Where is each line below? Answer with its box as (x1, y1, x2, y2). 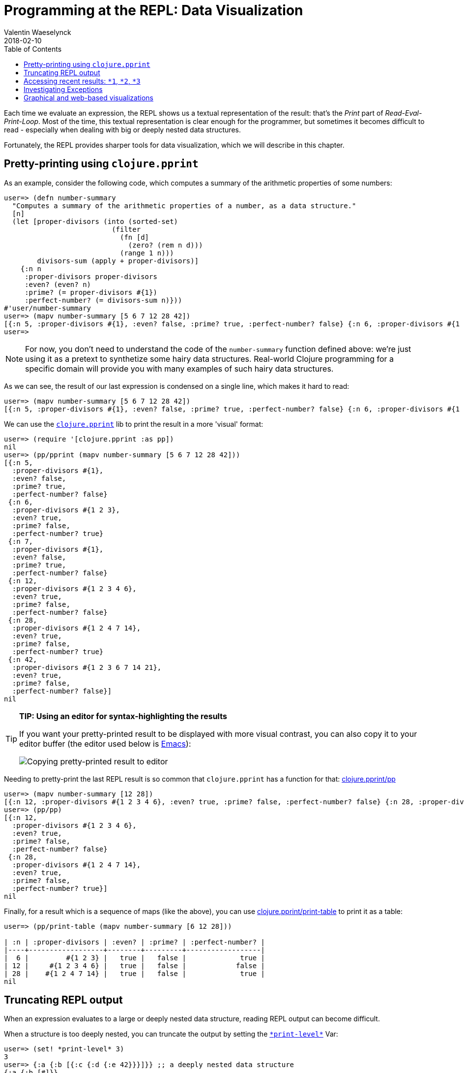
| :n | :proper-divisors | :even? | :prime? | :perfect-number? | (4, 938, 265, 946)
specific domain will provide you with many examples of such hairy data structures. (25, 363, 334, 374)
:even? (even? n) (25, 280, 91, 288)
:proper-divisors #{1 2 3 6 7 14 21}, (12, 663, 162, 671)
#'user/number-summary (4, 304, 91, 312)
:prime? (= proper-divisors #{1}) (25, 288, 157, 296)
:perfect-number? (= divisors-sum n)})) (25, 296, 182, 304)
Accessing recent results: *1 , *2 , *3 (24, 76, 141, 85)
